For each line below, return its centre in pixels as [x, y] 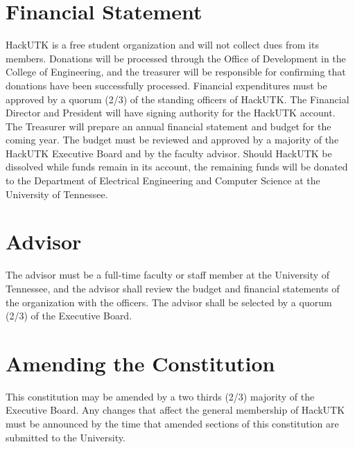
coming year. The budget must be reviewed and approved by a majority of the [172, 140]
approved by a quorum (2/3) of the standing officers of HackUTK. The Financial [177, 99]
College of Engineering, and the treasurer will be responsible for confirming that [176, 72]
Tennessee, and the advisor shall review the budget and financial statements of [173, 288]
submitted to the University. [66, 437]
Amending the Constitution [140, 363]
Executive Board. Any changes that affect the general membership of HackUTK [175, 410]
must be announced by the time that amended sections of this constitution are [172, 424]
